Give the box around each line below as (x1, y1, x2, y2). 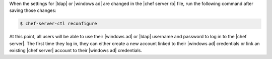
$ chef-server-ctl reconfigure (20, 21, 98, 27)
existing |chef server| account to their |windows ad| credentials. (9, 48, 142, 54)
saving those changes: (9, 7, 56, 13)
